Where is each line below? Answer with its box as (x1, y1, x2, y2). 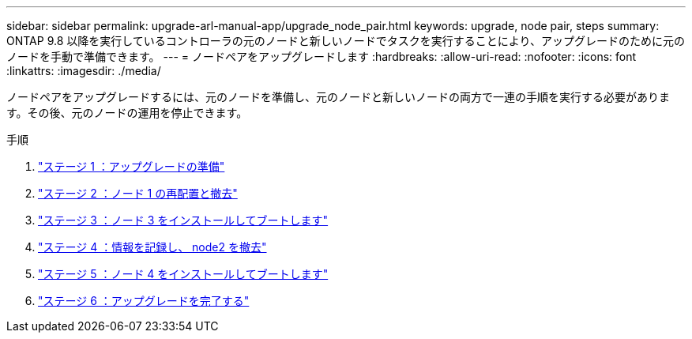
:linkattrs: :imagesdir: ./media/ (6, 64, 161, 77)
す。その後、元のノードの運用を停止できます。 (6, 106, 248, 119)
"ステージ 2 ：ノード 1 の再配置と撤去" (38, 186, 238, 200)
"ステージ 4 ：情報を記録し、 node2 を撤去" (38, 240, 267, 254)
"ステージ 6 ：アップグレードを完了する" (38, 294, 250, 307)
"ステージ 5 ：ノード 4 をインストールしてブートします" (38, 267, 329, 281)
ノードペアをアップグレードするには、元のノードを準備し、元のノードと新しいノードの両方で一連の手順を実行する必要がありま (6, 90, 670, 104)
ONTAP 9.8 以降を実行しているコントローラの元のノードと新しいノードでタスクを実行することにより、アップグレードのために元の (6, 34, 686, 47)
